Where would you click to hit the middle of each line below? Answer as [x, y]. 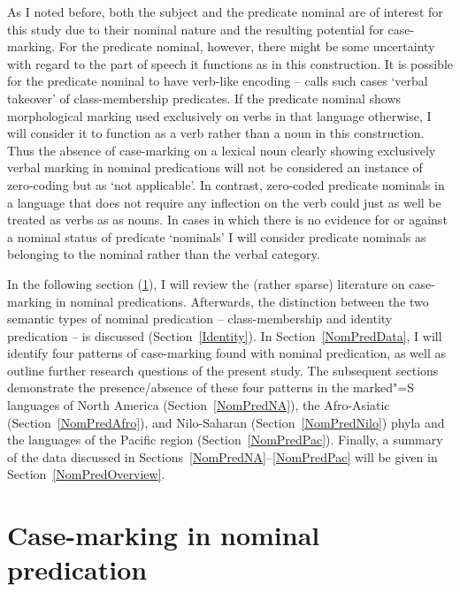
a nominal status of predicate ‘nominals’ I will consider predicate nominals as [217, 236]
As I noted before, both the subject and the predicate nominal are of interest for [225, 11]
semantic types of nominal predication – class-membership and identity [200, 319]
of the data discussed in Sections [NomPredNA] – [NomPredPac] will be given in [222, 456]
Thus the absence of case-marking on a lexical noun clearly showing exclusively [222, 150]
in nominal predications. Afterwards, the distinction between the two [242, 301]
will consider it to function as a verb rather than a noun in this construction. [216, 133]
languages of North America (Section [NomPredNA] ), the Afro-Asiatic [199, 405]
